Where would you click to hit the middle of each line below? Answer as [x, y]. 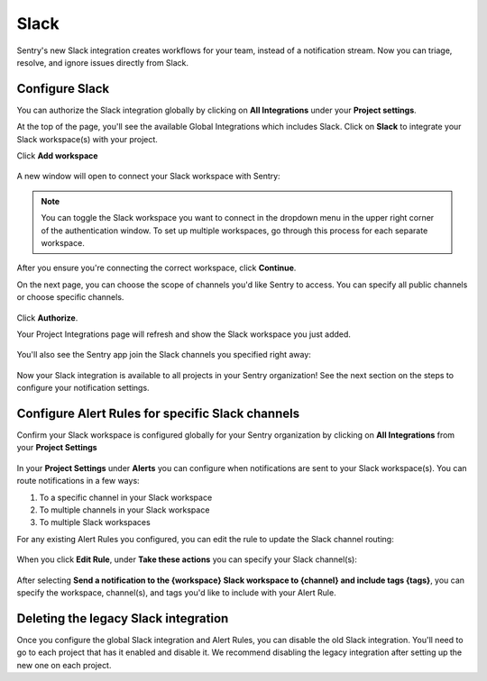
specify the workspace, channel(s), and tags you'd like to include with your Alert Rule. [177, 592]
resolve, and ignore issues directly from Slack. [103, 62]
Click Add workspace [57, 156]
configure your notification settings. [83, 388]
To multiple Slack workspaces [95, 522]
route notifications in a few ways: [78, 481]
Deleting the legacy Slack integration [123, 618]
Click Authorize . [47, 318]
